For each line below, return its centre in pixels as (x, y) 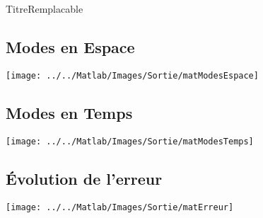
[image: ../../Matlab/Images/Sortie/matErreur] (120, 207)
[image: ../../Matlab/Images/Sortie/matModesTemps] (130, 141)
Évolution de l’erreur (84, 178)
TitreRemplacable (45, 8)
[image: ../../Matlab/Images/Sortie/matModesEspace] (132, 75)
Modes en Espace (70, 46)
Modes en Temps (69, 112)
